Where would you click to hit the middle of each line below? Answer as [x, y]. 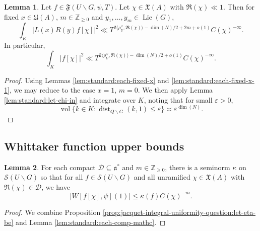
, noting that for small [178, 99]
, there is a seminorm [198, 167]
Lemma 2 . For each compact [50, 167]
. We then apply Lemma [175, 90]
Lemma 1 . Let [28, 7]
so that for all [62, 177]
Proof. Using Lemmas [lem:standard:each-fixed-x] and [87, 80]
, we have [56, 186]
